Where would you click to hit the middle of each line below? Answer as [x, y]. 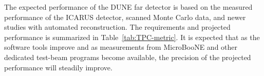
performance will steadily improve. [58, 67]
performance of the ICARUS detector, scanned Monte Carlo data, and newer [125, 17]
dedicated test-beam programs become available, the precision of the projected [128, 57]
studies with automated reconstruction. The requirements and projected [117, 27]
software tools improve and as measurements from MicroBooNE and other [121, 47]
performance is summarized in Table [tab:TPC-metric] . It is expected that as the [132, 37]
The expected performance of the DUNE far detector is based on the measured [128, 7]
